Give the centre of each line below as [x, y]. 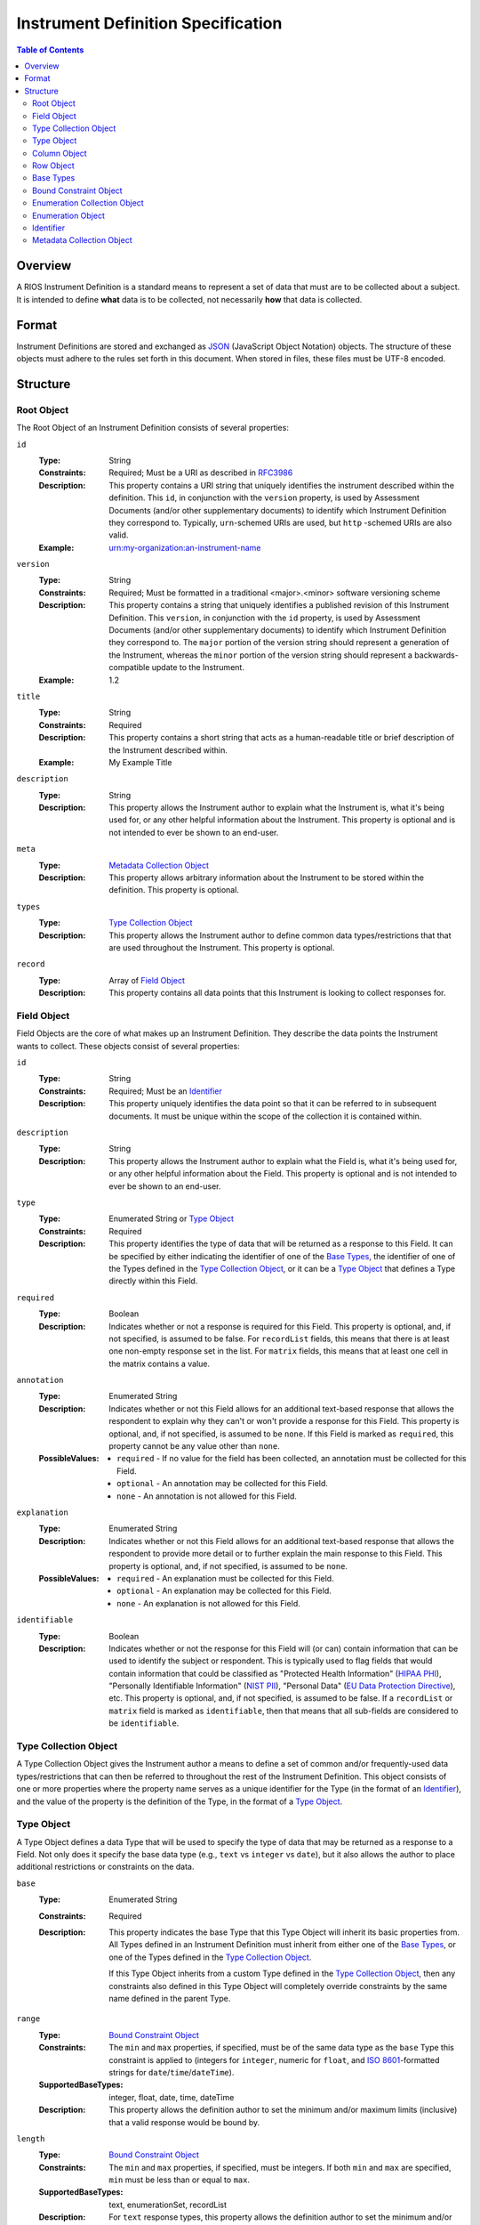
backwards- [437, 655]
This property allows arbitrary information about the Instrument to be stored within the [266, 878]
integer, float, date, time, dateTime [172, 2097]
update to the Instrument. [198, 667]
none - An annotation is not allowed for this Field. [207, 1496]
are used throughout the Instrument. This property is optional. [222, 947]
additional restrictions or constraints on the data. [105, 1867]
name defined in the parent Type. [170, 1998]
